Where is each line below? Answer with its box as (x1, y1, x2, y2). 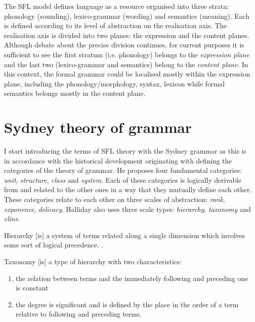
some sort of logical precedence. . (4, 240, 104, 250)
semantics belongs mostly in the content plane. (4, 88, 146, 98)
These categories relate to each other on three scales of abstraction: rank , (4, 194, 225, 204)
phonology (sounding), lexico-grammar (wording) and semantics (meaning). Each (4, 10, 250, 21)
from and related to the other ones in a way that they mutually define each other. (4, 184, 252, 195)
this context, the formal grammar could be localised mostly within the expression (4, 69, 250, 79)
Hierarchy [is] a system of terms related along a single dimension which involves (4, 230, 245, 240)
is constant (15, 282, 48, 293)
